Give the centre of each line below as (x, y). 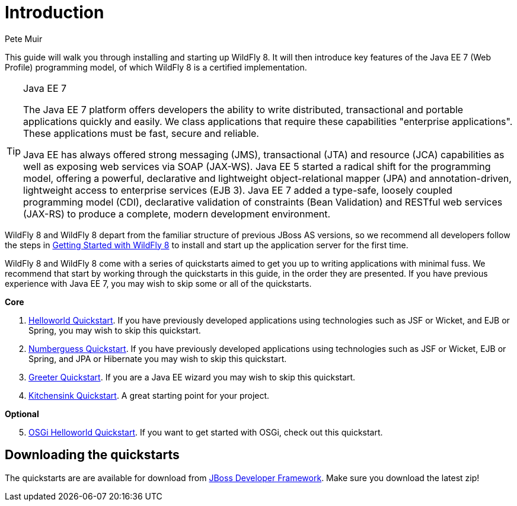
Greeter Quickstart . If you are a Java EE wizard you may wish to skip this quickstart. (192, 377)
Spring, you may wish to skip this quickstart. (115, 330)
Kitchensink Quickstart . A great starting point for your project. (149, 395)
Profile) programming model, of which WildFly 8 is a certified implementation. (156, 67)
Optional (22, 414)
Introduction (55, 12)
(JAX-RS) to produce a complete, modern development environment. (177, 214)
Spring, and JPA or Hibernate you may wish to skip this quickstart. (158, 358)
